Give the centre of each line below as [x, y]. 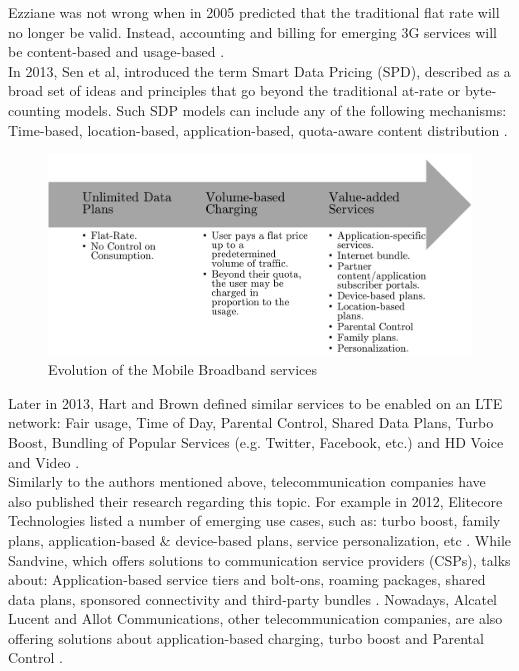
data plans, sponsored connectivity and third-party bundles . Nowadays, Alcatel [253, 598]
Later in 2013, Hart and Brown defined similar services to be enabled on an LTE [255, 402]
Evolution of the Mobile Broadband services [182, 369]
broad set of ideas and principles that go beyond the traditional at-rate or [234, 90]
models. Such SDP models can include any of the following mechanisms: [286, 109]
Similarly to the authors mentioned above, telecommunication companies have [247, 481]
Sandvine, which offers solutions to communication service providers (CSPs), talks [259, 559]
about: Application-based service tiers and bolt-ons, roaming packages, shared [247, 579]
